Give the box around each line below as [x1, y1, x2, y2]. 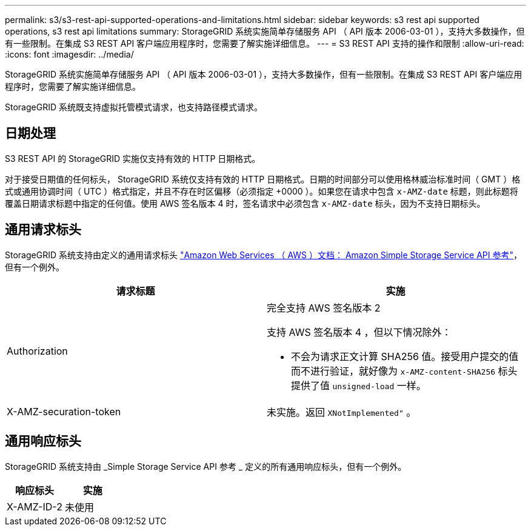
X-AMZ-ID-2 [7, 500, 62, 513]
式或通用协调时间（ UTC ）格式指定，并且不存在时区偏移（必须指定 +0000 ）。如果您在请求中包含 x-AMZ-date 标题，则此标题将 [5, 185, 518, 196]
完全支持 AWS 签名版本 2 [267, 301, 381, 314]
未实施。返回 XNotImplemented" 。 [267, 406, 416, 418]
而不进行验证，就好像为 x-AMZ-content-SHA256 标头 [291, 364, 518, 377]
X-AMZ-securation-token [7, 405, 121, 418]
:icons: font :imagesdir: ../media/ [5, 49, 134, 59]
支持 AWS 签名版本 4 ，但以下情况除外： [267, 326, 452, 338]
